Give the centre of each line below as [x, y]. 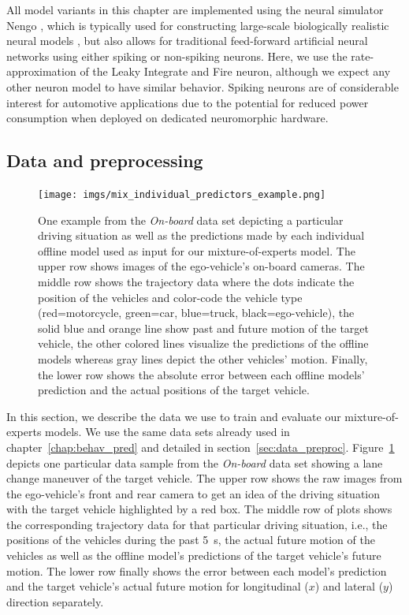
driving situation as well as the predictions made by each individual [201, 235]
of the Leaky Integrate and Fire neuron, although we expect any [235, 71]
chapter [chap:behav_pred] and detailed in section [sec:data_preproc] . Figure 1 [201, 447]
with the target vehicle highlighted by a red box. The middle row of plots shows [199, 509]
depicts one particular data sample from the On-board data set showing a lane [195, 462]
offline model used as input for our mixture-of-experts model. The [197, 250]
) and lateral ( [349, 586]
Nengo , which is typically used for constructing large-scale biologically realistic [198, 25]
